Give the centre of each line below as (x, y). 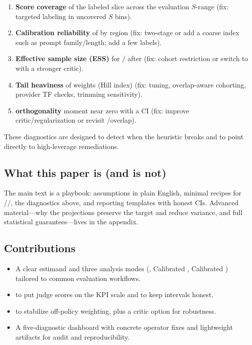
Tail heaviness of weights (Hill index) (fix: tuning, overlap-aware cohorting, (131, 84)
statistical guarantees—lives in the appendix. (71, 222)
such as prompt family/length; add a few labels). (89, 42)
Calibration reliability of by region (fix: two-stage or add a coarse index (127, 32)
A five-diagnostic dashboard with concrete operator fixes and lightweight (124, 327)
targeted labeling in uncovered (61, 16)
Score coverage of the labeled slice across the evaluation (102, 6)
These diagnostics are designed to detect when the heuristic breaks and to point (124, 136)
